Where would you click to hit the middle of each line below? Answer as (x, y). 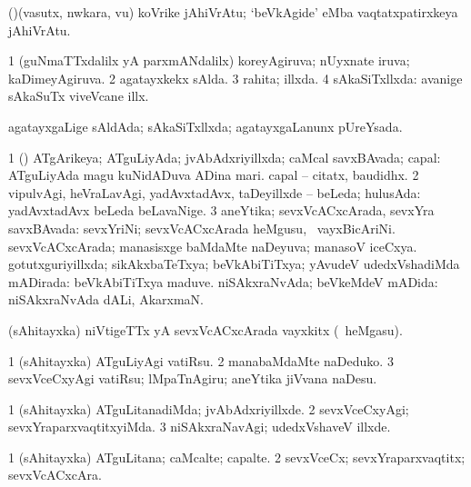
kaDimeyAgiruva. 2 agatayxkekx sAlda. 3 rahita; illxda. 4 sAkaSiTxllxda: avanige (235, 78)
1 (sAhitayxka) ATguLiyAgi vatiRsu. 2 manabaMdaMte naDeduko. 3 (201, 360)
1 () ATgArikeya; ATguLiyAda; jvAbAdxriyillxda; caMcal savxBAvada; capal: (225, 157)
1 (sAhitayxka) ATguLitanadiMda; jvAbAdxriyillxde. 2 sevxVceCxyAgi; (209, 408)
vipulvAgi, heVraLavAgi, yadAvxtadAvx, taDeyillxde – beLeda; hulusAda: (215, 192)
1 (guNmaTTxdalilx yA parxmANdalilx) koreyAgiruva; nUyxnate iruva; (209, 60)
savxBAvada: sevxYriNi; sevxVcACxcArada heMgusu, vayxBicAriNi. (202, 228)
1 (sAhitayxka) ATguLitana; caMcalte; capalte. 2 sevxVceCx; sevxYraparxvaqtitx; (237, 457)
